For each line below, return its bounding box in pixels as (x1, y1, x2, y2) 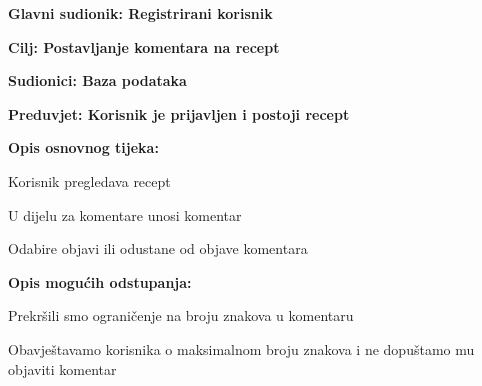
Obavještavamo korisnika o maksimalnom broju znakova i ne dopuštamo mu (8, 338, 475, 359)
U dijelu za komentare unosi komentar (8, 204, 242, 225)
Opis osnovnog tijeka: (8, 137, 159, 158)
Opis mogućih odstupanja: (8, 271, 192, 292)
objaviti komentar (8, 358, 117, 379)
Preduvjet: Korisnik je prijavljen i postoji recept (8, 103, 350, 124)
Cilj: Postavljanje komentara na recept (8, 36, 280, 57)
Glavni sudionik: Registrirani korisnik (8, 3, 273, 23)
